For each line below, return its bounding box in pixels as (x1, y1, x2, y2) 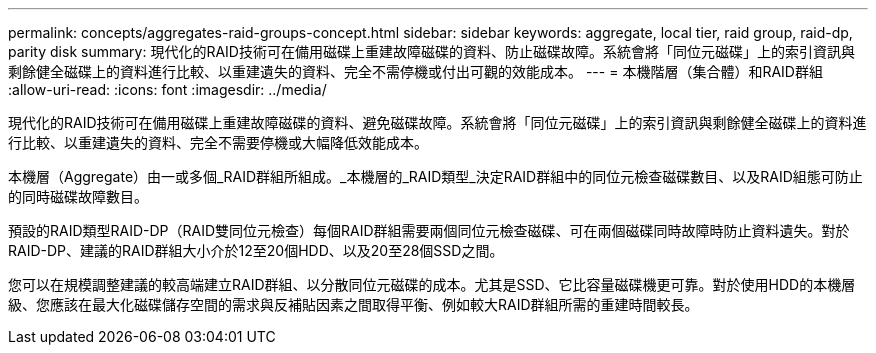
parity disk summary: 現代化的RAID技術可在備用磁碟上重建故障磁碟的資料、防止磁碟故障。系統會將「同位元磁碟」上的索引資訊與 (8, 43, 855, 60)
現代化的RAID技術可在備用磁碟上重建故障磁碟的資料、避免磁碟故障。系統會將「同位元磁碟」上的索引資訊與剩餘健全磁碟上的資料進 (8, 114, 867, 131)
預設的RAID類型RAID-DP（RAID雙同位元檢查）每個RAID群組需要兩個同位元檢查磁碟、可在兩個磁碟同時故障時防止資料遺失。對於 (8, 222, 850, 239)
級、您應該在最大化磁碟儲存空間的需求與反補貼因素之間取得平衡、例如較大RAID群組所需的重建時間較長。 (8, 296, 699, 313)
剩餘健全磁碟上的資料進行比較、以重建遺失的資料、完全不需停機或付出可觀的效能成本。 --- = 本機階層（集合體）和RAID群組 (8, 63, 823, 80)
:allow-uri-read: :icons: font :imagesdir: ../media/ (8, 81, 327, 98)
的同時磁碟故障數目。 (8, 188, 148, 205)
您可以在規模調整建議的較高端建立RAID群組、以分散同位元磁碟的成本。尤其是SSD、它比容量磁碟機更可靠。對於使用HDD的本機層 (8, 276, 856, 293)
